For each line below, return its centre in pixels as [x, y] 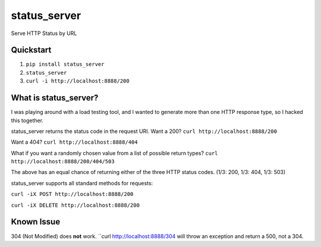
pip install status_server [65, 64]
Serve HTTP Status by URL [44, 33]
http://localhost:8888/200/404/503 [63, 161]
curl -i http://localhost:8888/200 [78, 81]
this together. [27, 120]
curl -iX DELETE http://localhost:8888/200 [75, 205]
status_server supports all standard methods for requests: [82, 183]
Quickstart [31, 50]
